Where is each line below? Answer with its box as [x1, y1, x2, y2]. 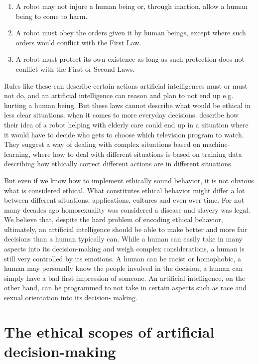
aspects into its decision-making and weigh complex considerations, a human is [4, 243, 245, 254]
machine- [202, 139, 230, 149]
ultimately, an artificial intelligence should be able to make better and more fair [4, 224, 248, 234]
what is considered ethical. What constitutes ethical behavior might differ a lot [4, 185, 245, 195]
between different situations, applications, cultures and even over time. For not [4, 195, 245, 205]
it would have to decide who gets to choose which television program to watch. [4, 129, 244, 139]
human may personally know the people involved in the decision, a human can [4, 263, 243, 273]
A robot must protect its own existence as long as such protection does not [15, 54, 245, 64]
